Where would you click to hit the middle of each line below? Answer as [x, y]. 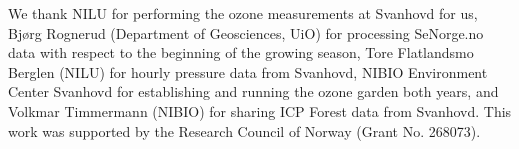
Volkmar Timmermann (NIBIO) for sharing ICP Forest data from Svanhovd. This [260, 110]
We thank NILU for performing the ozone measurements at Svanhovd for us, [243, 13]
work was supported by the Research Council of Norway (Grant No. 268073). [244, 130]
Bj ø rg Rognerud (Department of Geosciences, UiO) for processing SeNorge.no [246, 32]
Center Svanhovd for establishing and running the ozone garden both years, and [253, 91]
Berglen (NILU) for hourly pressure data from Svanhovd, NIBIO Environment [248, 71]
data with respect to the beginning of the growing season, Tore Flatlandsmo [241, 52]
